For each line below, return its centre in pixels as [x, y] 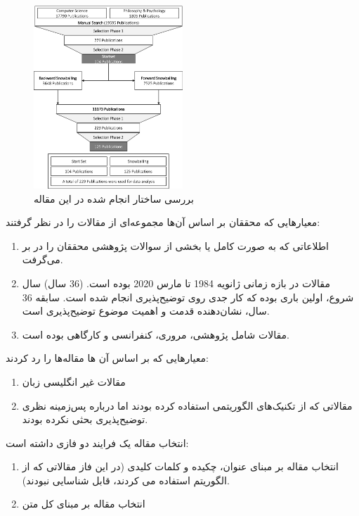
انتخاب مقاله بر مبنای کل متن [84, 504]
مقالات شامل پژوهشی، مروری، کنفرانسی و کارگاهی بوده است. [156, 334]
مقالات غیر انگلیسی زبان [74, 381]
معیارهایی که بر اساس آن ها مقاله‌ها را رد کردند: [107, 358]
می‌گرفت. [43, 259]
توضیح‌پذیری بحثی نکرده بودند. [85, 419]
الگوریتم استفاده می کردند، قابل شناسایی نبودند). [126, 480]
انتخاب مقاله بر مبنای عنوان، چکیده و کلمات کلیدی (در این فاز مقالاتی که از [181, 466]
